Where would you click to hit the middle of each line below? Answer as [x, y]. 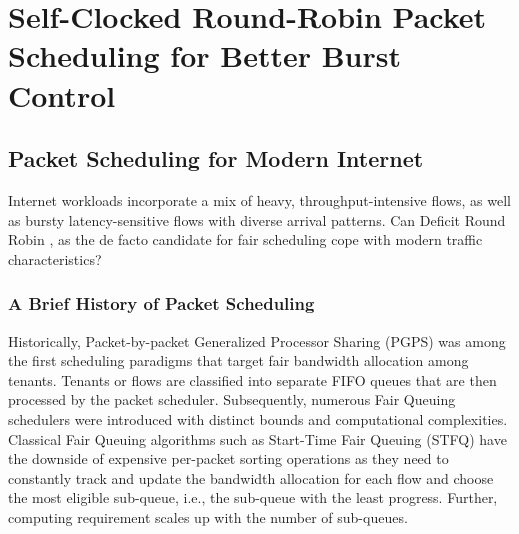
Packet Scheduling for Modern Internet [216, 158]
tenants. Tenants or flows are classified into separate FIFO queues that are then [252, 379]
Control [62, 94]
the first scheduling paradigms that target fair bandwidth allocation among [238, 360]
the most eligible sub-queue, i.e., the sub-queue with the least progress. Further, [253, 497]
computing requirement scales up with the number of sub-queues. [208, 516]
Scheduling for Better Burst [204, 55]
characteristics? [55, 258]
